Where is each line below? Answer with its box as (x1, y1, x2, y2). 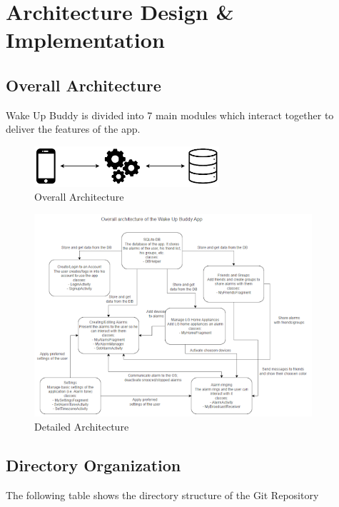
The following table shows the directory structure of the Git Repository (6, 487, 319, 502)
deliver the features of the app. (6, 121, 141, 136)
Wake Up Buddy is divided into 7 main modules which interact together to (6, 107, 334, 122)
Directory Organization (6, 453, 181, 476)
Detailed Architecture (34, 418, 129, 433)
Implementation (6, 25, 165, 54)
